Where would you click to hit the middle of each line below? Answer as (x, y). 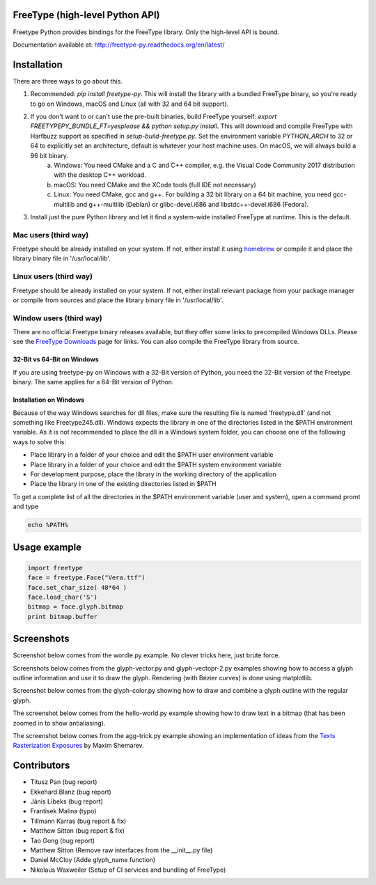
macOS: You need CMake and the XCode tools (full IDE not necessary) (155, 185)
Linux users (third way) (53, 276)
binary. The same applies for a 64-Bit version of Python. (93, 382)
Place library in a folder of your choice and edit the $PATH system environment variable (156, 464)
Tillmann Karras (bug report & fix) (78, 821)
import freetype (55, 568)
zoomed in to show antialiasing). (59, 723)
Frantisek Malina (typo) (63, 811)
